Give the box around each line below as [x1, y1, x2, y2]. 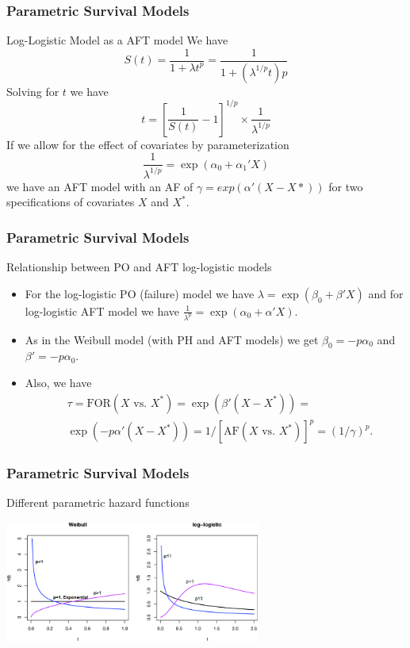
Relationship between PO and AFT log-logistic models [6, 259, 272, 275]
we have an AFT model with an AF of [6, 178, 194, 194]
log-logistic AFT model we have [25, 302, 180, 319]
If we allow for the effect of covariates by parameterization [6, 136, 289, 152]
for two [328, 178, 363, 194]
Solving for [6, 82, 59, 99]
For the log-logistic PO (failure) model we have [25, 285, 255, 301]
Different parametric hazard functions [6, 494, 190, 511]
